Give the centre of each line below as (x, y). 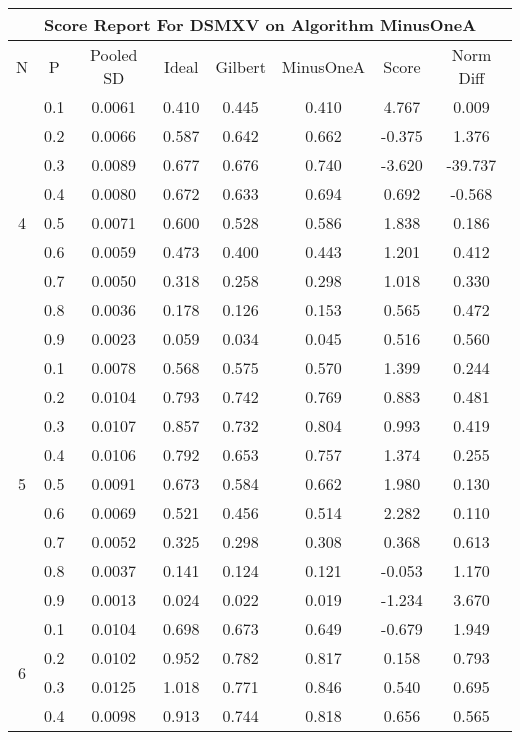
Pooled (114, 54)
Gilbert (240, 66)
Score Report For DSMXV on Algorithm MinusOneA (260, 24)
